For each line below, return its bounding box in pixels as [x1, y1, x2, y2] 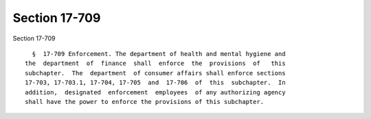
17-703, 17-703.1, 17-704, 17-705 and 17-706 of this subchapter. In [25, 79, 286, 87]
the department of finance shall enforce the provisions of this [25, 59, 286, 68]
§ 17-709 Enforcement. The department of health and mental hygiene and [32, 50, 286, 57]
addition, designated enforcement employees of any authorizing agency [25, 88, 286, 96]
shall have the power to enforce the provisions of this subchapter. [25, 98, 265, 105]
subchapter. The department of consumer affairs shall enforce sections [25, 69, 286, 77]
